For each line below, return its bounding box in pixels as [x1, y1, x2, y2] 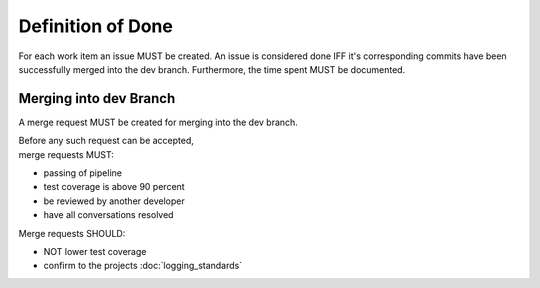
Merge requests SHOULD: [18, 227, 126, 239]
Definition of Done [18, 15, 174, 37]
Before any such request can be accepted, [18, 135, 195, 147]
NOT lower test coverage [43, 245, 147, 257]
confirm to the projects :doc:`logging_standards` [43, 260, 243, 272]
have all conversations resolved [43, 209, 174, 221]
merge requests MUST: [18, 148, 115, 160]
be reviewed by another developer [43, 195, 185, 207]
